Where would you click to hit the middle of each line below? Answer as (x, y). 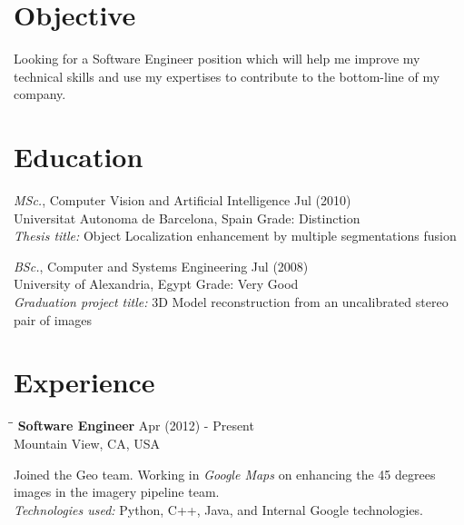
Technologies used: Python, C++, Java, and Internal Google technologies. (219, 509)
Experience (84, 382)
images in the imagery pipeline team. (117, 492)
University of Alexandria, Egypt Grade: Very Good (156, 284)
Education (79, 157)
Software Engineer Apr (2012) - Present (136, 426)
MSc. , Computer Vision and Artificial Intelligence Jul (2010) (183, 200)
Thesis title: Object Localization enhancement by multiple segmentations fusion (235, 236)
